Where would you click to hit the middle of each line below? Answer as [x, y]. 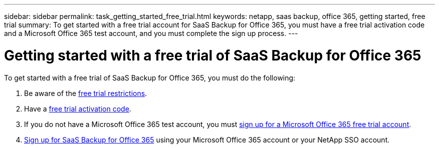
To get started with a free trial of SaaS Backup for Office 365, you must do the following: [150, 77]
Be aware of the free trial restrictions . [86, 93]
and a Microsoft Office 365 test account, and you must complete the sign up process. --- [151, 33]
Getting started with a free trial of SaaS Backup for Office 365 [213, 55]
